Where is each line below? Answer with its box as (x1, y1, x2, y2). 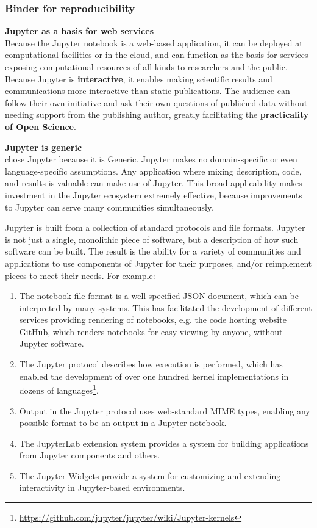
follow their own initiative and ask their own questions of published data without (5, 96, 308, 109)
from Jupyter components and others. (19, 449, 160, 461)
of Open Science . (5, 120, 76, 132)
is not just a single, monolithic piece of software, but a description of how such (5, 233, 299, 245)
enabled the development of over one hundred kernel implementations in (19, 369, 289, 382)
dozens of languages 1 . (19, 382, 99, 396)
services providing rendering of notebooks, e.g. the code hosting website (19, 313, 287, 326)
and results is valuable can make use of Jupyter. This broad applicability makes (5, 176, 302, 189)
